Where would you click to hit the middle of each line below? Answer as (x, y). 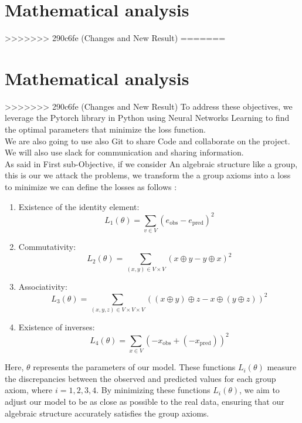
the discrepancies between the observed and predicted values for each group (140, 378)
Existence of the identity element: (79, 206)
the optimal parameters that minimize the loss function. (105, 129)
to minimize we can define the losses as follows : (91, 187)
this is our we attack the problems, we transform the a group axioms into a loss (148, 175)
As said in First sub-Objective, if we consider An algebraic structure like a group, (151, 163)
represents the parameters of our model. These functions (134, 367)
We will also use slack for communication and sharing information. (124, 152)
